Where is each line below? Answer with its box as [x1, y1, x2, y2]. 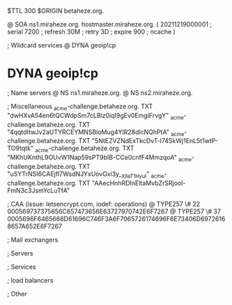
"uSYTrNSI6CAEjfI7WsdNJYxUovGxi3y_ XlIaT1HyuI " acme [7, 170, 165, 179]
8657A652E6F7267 [7, 222, 63, 230]
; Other [7, 290, 28, 298]
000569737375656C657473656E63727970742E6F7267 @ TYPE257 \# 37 [7, 207, 222, 216]
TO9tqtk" [7, 144, 34, 153]
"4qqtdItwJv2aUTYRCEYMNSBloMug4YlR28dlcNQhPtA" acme [7, 128, 185, 137]
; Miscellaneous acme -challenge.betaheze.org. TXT [7, 102, 153, 112]
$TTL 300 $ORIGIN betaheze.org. [7, 7, 105, 15]
